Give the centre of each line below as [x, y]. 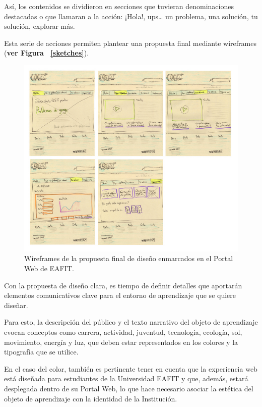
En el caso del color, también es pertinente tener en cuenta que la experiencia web [131, 368]
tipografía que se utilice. [41, 352]
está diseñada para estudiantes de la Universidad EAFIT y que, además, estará [126, 378]
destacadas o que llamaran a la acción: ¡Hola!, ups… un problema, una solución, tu [131, 16]
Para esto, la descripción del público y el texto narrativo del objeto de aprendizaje [131, 322]
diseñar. [16, 305]
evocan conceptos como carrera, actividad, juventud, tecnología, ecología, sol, [123, 332]
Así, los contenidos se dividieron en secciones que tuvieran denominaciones [119, 6]
